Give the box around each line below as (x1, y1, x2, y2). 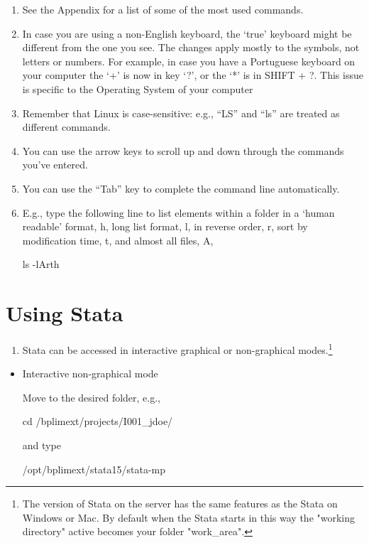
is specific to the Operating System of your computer (22, 81, 253, 96)
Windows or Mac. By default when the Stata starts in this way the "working (22, 510, 356, 525)
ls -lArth (22, 257, 60, 271)
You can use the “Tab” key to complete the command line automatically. (22, 181, 340, 195)
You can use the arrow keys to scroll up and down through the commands (22, 143, 344, 158)
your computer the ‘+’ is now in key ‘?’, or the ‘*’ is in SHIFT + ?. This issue (22, 68, 363, 82)
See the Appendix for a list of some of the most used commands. (22, 2, 304, 16)
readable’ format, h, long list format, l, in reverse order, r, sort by (22, 219, 308, 234)
